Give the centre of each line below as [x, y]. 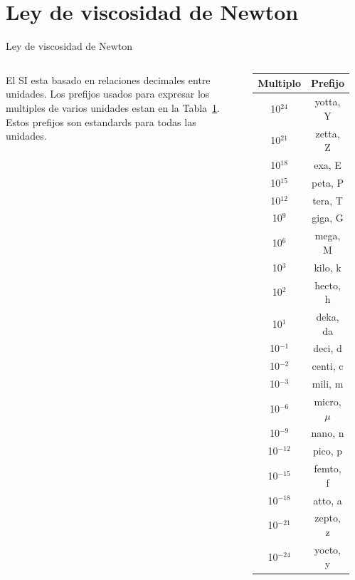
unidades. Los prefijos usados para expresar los [108, 94]
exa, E [328, 164]
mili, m [328, 384]
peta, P [328, 182]
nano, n [328, 433]
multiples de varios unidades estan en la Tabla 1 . [113, 107]
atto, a [328, 500]
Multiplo [280, 83]
